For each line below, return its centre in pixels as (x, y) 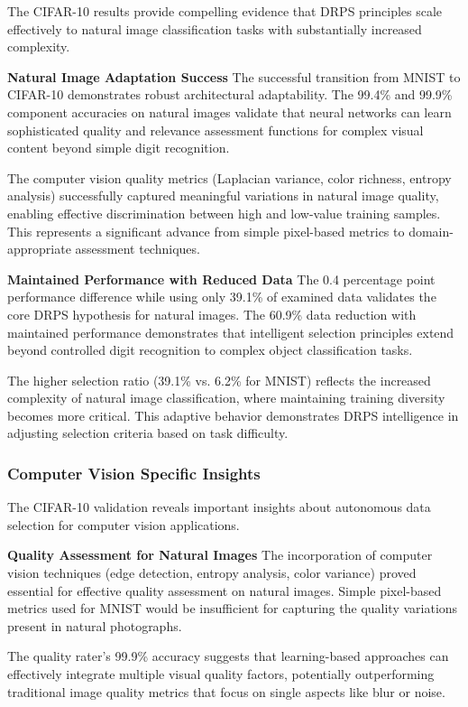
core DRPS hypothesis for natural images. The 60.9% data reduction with (212, 314)
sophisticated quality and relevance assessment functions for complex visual (216, 130)
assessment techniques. (138, 249)
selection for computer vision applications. (124, 524)
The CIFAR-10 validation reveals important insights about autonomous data (219, 507)
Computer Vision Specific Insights (134, 473)
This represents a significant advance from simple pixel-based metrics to (206, 231)
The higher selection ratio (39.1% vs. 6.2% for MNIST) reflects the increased (219, 380)
